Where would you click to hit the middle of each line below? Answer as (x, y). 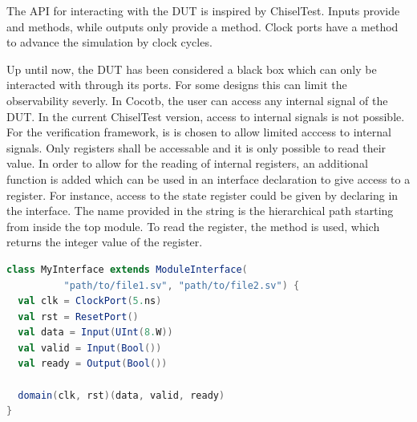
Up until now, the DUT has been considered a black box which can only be (192, 69)
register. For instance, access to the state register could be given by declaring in (202, 195)
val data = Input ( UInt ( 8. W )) (95, 333)
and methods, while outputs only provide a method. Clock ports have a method (202, 26)
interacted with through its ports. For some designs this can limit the (177, 85)
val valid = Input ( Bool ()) (90, 348)
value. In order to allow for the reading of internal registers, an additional (187, 163)
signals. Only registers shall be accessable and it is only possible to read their (196, 147)
